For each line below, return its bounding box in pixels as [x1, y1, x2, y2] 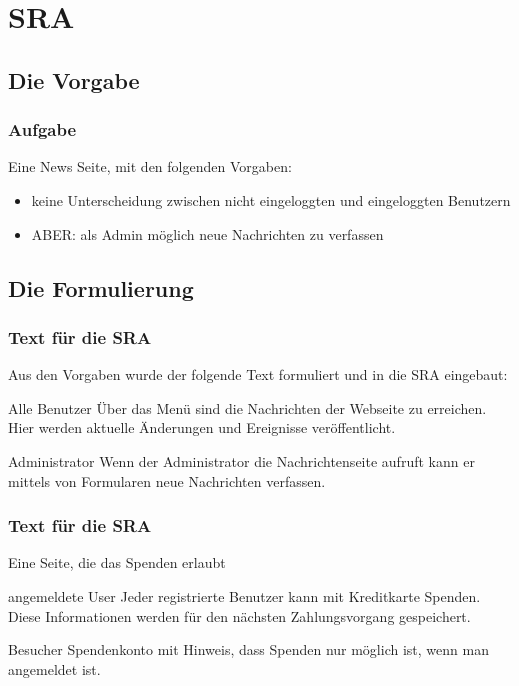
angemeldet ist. [8, 658, 101, 679]
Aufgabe [8, 117, 77, 142]
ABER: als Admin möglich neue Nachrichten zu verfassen [31, 223, 384, 244]
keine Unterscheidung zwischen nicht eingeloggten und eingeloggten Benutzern [31, 189, 511, 210]
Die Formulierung [8, 272, 194, 303]
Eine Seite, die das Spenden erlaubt [8, 552, 226, 573]
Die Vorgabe [8, 64, 140, 95]
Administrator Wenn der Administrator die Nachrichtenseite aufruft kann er [8, 450, 475, 471]
